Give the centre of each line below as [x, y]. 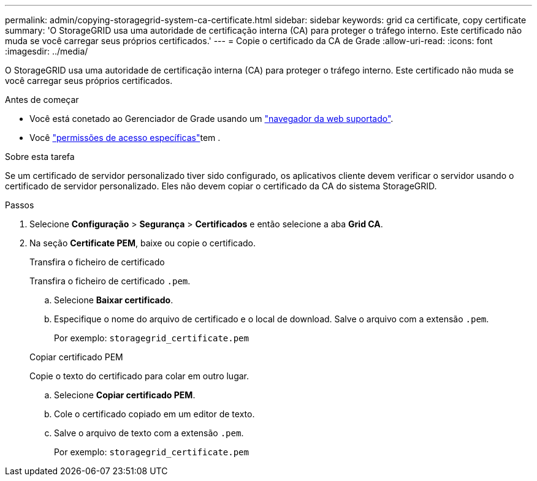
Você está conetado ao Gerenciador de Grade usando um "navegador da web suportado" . [211, 119]
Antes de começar [42, 100]
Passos [20, 205]
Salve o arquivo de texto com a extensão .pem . [149, 433]
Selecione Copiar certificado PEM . [125, 395]
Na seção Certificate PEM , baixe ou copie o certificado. [143, 243]
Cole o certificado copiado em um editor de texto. [154, 414]
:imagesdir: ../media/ [47, 51]
